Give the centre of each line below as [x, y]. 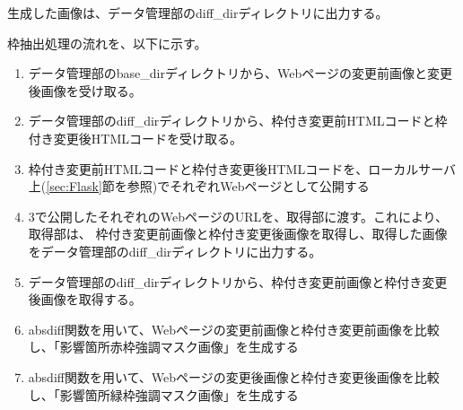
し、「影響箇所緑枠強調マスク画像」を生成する [163, 394]
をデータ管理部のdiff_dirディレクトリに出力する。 [175, 251]
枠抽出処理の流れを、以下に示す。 [107, 43]
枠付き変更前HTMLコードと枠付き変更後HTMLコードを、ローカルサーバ [242, 168]
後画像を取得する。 [85, 299]
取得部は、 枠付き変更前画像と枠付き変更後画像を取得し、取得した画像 [238, 234]
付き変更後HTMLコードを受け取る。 [135, 138]
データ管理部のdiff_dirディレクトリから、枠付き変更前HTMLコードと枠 [238, 121]
